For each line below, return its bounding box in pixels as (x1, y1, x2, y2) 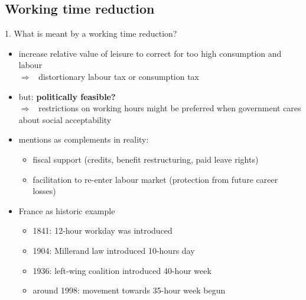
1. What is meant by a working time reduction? (5, 27, 177, 40)
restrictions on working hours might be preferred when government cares (38, 102, 301, 114)
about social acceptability (18, 113, 112, 125)
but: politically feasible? (18, 90, 116, 102)
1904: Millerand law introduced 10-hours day (32, 244, 195, 256)
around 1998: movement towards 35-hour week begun (32, 284, 226, 296)
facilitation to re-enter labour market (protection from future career (32, 173, 278, 185)
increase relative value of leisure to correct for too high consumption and (18, 47, 282, 59)
